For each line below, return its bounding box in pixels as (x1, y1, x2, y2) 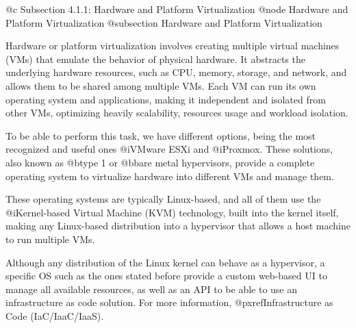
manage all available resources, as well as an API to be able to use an (5, 281, 298, 296)
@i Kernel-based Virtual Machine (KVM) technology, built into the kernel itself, (5, 205, 339, 219)
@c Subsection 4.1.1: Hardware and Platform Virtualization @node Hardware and (5, 2, 348, 16)
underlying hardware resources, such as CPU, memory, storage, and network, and (5, 65, 347, 79)
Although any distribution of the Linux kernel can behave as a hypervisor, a (5, 255, 325, 269)
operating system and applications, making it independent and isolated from (5, 92, 326, 106)
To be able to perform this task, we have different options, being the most (5, 128, 316, 142)
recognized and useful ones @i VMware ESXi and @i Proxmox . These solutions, (5, 142, 333, 156)
